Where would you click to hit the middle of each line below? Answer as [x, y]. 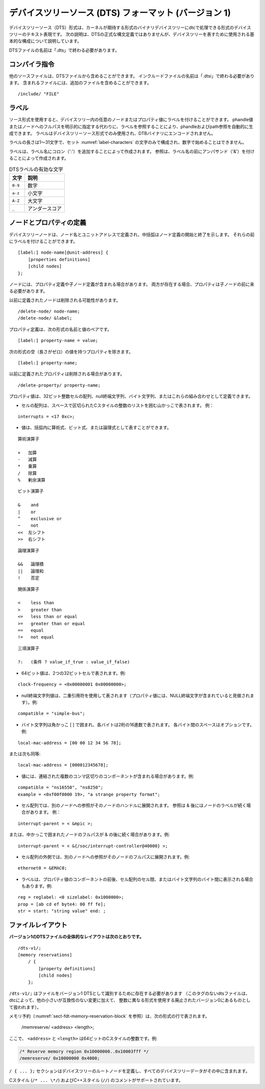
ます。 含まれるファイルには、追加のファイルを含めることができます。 [80, 83]
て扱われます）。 [25, 1007]
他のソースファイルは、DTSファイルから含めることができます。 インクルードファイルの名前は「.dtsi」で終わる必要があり [132, 76]
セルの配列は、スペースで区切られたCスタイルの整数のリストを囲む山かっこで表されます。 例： [118, 405]
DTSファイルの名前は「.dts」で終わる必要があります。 [64, 50]
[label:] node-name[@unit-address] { [63, 252]
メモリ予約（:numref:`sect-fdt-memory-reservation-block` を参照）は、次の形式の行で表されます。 [109, 1016]
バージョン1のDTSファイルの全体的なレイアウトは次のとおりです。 [77, 937]
